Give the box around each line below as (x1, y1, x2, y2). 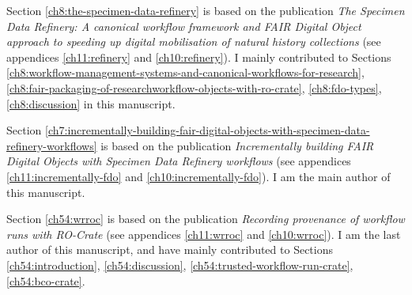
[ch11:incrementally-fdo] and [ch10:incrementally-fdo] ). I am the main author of (6, 168, 391, 184)
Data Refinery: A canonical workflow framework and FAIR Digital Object (6, 17, 361, 34)
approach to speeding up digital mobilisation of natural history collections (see (6, 33, 381, 50)
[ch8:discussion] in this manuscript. (6, 95, 176, 112)
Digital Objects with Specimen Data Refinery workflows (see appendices (6, 153, 351, 169)
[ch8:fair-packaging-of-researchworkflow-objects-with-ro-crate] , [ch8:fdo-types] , (6, 79, 382, 96)
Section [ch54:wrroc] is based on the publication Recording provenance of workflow (6, 210, 405, 227)
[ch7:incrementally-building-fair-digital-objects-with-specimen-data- (45, 122, 370, 138)
